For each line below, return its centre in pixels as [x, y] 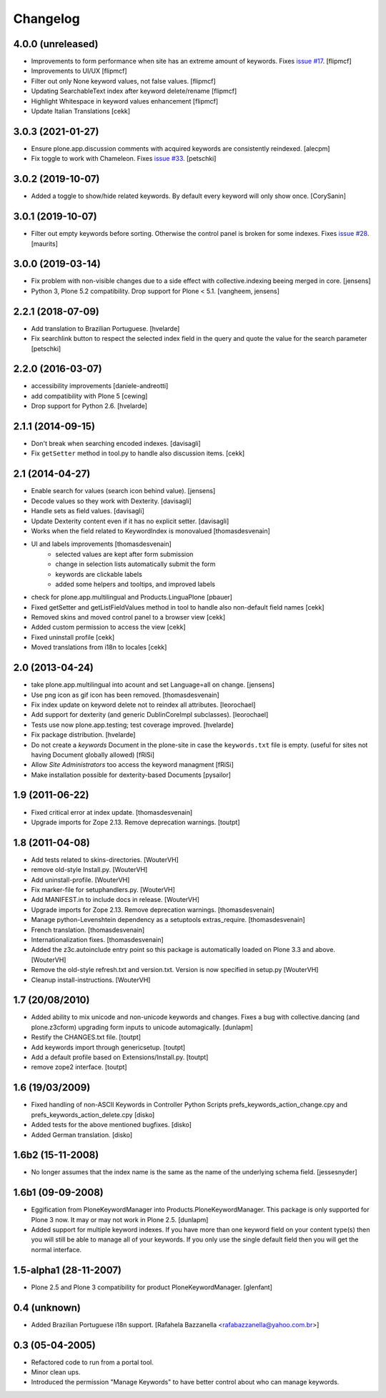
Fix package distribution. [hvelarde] [83, 735]
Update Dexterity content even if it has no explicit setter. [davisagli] [130, 521]
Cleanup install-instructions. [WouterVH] [91, 980]
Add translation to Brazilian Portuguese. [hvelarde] [105, 328]
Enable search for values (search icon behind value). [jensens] [123, 491]
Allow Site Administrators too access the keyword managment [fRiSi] [132, 765]
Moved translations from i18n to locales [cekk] [99, 648]
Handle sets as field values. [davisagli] [88, 511]
